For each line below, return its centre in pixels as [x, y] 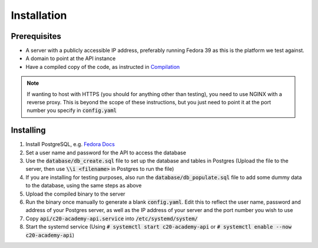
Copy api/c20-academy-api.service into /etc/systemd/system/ [112, 219]
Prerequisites [36, 36]
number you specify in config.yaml [72, 110]
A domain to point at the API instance [71, 58]
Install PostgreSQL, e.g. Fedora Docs [70, 144]
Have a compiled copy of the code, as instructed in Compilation [103, 67]
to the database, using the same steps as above [84, 186]
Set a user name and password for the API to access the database [106, 153]
